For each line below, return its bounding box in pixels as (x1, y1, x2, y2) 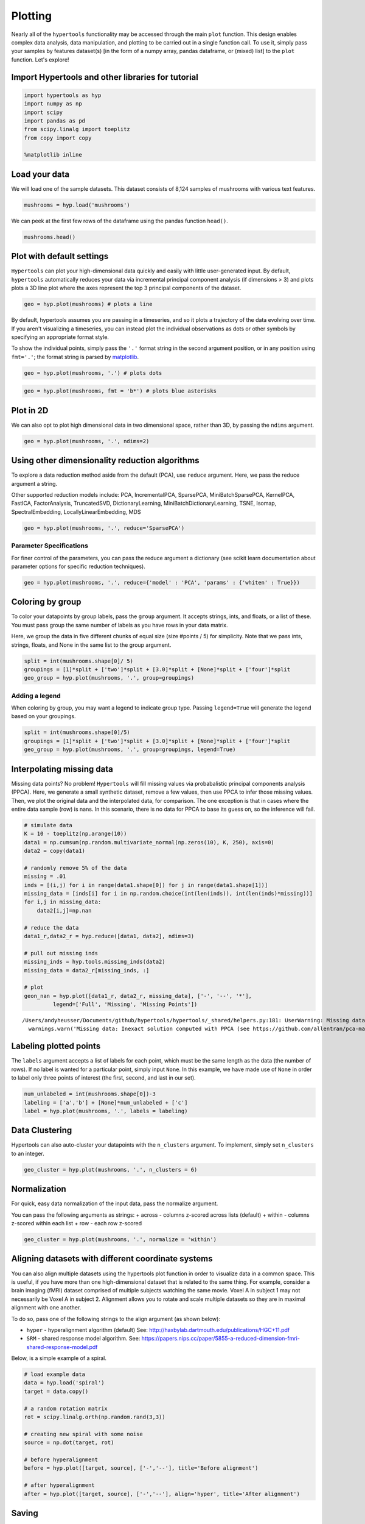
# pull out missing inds (24, 950, 99, 956)
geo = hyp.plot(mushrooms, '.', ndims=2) (24, 438, 150, 444)
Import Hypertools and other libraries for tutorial (11, 72, 199, 82)
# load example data (24, 1371, 85, 1378)
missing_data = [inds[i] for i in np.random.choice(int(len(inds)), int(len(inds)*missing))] (24, 890, 313, 897)
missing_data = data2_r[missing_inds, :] (24, 967, 150, 974)
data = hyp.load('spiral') (24, 1380, 105, 1386)
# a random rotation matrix (24, 1405, 108, 1412)
